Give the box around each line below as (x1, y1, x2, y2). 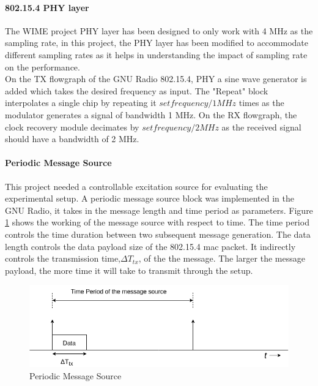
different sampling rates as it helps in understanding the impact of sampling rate (5, 48, 308, 61)
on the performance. (5, 60, 80, 73)
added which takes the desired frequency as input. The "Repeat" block (5, 84, 268, 97)
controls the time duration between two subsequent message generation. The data (5, 227, 311, 240)
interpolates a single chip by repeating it (5, 96, 157, 109)
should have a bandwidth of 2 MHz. (5, 132, 139, 145)
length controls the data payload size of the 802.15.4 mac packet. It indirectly (5, 240, 296, 252)
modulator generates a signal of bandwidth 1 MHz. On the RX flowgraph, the (5, 108, 297, 121)
